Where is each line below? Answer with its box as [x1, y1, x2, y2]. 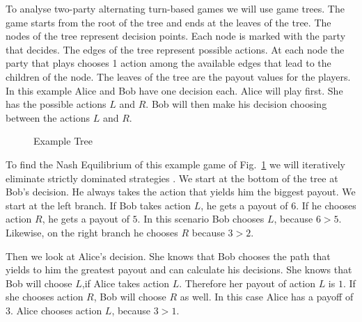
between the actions [6, 110, 90, 124]
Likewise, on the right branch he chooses [6, 225, 178, 239]
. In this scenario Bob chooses [137, 211, 265, 226]
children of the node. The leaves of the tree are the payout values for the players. [6, 69, 351, 83]
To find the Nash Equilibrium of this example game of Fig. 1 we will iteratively [6, 156, 345, 171]
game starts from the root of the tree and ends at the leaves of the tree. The [6, 15, 331, 29]
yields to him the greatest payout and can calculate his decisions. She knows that [6, 262, 352, 277]
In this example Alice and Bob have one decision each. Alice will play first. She [6, 83, 343, 97]
